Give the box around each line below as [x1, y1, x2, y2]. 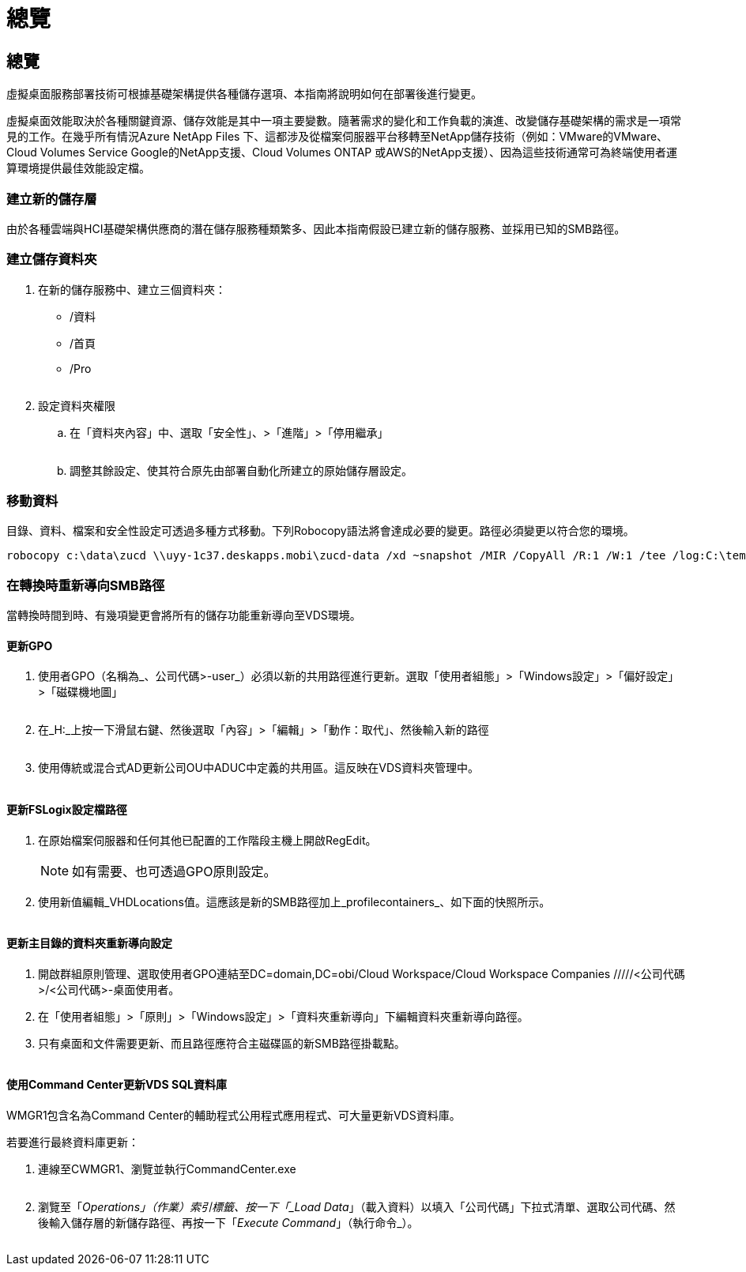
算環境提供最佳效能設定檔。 [6, 161, 150, 175]
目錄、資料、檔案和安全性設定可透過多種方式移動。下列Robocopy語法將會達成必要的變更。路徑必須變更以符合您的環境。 [6, 524, 635, 538]
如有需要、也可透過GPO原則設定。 [72, 863, 277, 879]
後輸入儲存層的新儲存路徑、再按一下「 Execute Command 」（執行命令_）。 [38, 1216, 419, 1230]
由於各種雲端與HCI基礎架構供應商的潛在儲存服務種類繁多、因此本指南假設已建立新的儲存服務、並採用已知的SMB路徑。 [6, 221, 626, 235]
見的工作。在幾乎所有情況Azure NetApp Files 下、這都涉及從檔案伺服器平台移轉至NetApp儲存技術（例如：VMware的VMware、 [6, 130, 669, 144]
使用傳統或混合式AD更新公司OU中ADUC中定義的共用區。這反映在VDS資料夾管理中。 [38, 761, 480, 775]
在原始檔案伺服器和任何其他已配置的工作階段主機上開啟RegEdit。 [38, 833, 377, 847]
